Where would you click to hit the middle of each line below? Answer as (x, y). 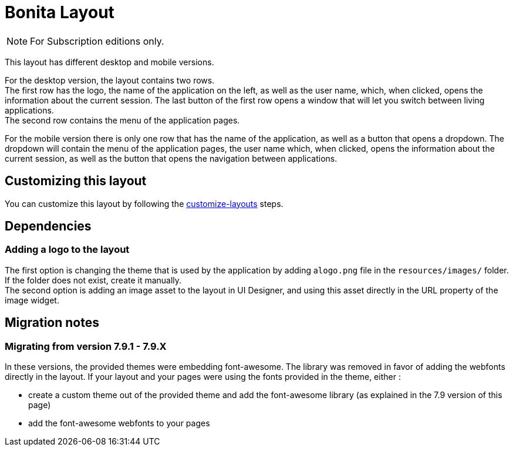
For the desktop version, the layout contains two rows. (110, 80)
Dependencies (48, 226)
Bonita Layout (60, 12)
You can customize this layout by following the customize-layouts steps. (144, 203)
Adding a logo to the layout (67, 250)
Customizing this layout (76, 181)
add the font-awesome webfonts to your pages (119, 423)
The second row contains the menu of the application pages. (122, 120)
